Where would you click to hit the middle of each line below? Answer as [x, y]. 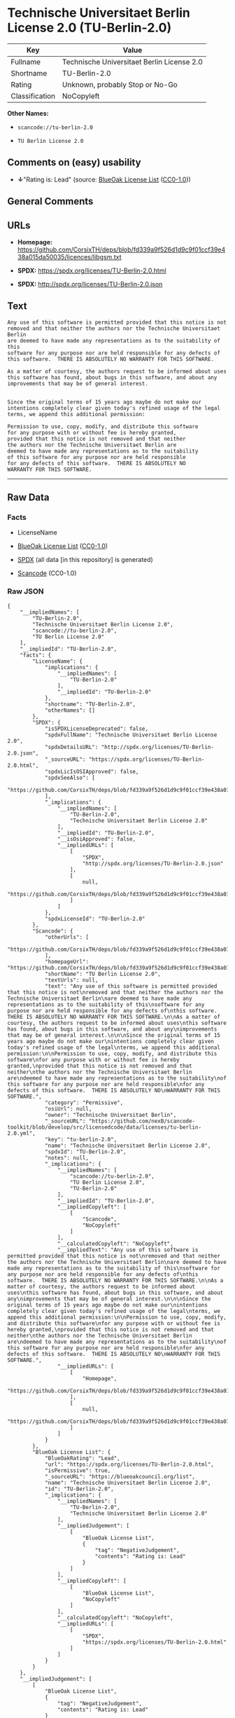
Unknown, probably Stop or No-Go [120, 84]
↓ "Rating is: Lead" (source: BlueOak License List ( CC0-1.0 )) [104, 179]
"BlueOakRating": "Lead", [82, 1458]
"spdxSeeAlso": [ [70, 778]
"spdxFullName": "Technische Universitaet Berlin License [131, 735]
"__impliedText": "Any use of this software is [128, 1250]
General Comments [50, 201]
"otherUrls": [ [67, 937]
